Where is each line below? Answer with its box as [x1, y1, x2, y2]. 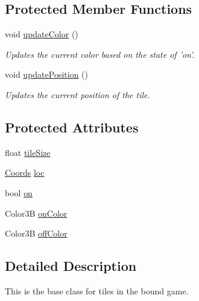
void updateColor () [5, 28, 78, 40]
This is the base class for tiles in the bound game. [5, 284, 189, 297]
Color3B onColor [5, 206, 68, 219]
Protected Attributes [5, 117, 139, 136]
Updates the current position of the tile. [5, 88, 150, 101]
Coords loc [5, 166, 45, 179]
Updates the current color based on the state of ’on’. [5, 48, 195, 60]
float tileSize [5, 146, 51, 158]
